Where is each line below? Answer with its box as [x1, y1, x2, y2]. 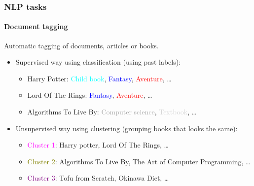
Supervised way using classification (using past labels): [15, 57, 181, 67]
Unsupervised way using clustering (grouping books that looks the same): [15, 123, 238, 133]
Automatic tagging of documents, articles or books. [4, 40, 159, 50]
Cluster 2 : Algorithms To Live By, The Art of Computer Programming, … [27, 156, 251, 166]
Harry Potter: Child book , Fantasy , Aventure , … [27, 73, 172, 83]
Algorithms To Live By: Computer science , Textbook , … [27, 107, 197, 117]
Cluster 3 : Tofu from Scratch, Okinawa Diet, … [27, 173, 169, 183]
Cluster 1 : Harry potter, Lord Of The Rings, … [27, 140, 169, 150]
